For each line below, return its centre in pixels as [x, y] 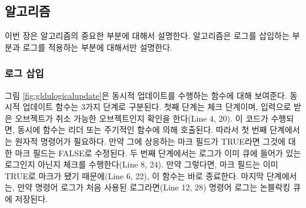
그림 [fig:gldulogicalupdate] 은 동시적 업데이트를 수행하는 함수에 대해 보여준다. [146, 95]
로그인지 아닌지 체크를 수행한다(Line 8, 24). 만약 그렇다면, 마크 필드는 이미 [142, 164]
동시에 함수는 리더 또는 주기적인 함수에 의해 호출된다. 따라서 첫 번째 [142, 130]
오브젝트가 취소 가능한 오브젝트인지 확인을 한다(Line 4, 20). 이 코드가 [142, 118]
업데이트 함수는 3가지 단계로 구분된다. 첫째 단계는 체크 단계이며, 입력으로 [157, 107]
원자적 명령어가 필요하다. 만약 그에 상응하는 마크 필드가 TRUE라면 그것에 [150, 141]
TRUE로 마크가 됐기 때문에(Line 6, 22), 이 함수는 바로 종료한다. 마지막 [134, 175]
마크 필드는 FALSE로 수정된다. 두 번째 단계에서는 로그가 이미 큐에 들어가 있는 [158, 152]
